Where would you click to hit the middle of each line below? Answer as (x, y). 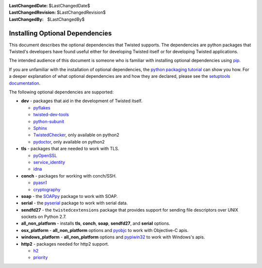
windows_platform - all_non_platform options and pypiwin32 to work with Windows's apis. (113, 237)
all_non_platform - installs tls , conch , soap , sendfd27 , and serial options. (96, 223)
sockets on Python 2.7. (44, 217)
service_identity (49, 162)
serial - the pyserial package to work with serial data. (74, 203)
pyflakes (42, 107)
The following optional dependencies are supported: (61, 92)
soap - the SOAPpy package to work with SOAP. (70, 196)
